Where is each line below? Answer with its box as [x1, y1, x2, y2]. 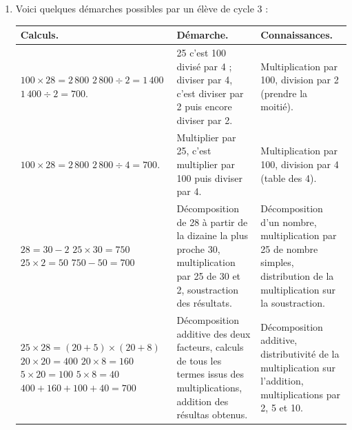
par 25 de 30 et [176, 268, 241, 283]
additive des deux [176, 326, 251, 340]
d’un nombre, [260, 214, 317, 229]
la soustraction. [260, 296, 325, 310]
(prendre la [260, 85, 308, 100]
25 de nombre [260, 241, 318, 256]
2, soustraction [176, 282, 239, 296]
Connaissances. [260, 28, 333, 42]
